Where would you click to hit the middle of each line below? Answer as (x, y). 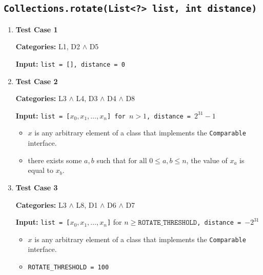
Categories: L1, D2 (48, 46)
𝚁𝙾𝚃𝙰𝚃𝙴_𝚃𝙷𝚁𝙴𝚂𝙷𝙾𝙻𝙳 (168, 223)
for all (138, 161)
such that (111, 160)
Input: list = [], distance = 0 (70, 63)
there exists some (55, 160)
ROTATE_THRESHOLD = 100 (68, 267)
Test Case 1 (37, 29)
